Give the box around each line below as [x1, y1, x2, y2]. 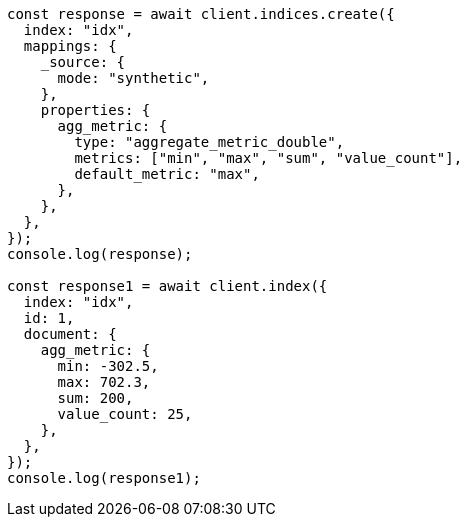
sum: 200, [57, 390, 134, 406]
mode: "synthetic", [57, 70, 210, 86]
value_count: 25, [57, 406, 193, 422]
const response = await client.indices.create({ [7, 6, 395, 22]
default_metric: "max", [74, 166, 260, 182]
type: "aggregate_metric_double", [74, 134, 345, 150]
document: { [23, 326, 117, 342]
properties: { [40, 102, 151, 118]
